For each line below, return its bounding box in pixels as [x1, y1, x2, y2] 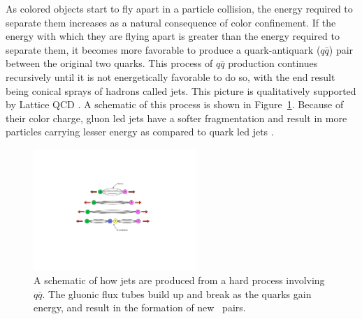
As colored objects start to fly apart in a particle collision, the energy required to [6, 1, 353, 15]
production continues [228, 56, 318, 71]
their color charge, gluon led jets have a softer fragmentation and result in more [6, 110, 347, 125]
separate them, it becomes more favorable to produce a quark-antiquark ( [6, 42, 321, 57]
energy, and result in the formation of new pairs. [34, 300, 246, 315]
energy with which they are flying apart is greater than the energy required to [6, 29, 340, 43]
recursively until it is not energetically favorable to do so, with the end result [6, 69, 335, 84]
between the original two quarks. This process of [6, 56, 213, 71]
